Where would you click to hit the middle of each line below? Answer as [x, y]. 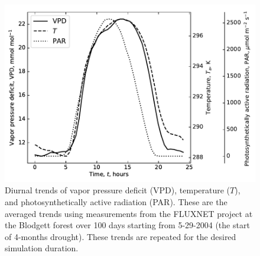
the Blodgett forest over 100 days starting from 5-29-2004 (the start [127, 225]
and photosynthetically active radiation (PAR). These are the [116, 202]
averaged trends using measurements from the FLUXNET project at [129, 213]
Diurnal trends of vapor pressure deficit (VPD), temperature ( [118, 190]
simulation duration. [42, 248]
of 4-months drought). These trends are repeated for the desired [121, 236]
